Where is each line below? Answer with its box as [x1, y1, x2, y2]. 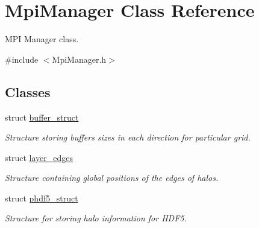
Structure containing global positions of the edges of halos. [5, 171, 219, 184]
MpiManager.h [52, 52, 107, 65]
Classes [5, 82, 51, 101]
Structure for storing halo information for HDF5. [5, 212, 187, 224]
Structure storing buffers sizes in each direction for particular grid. [5, 131, 251, 144]
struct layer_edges [5, 151, 73, 163]
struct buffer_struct [5, 110, 79, 123]
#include [5, 52, 39, 65]
